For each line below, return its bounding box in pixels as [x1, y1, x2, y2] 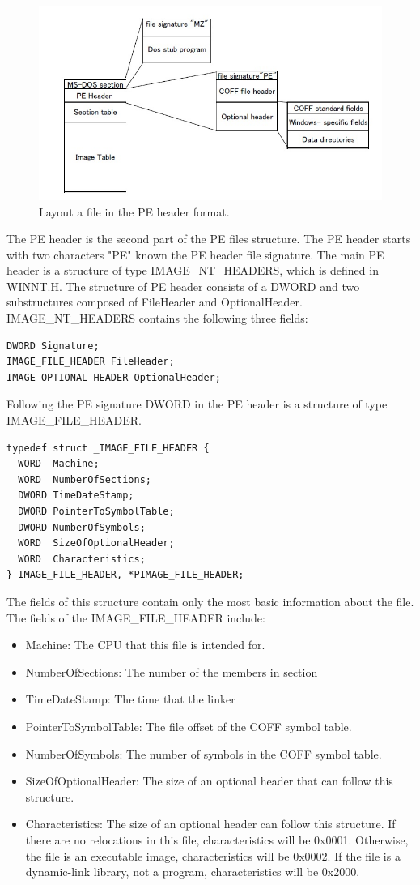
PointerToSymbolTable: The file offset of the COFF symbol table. [25, 717, 352, 734]
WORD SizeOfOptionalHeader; [18, 537, 175, 549]
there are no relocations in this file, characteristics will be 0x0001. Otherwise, [25, 831, 409, 848]
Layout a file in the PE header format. [39, 203, 230, 220]
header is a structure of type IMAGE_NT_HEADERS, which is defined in [6, 262, 379, 279]
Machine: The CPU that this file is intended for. [25, 636, 265, 653]
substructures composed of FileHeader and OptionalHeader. [6, 293, 303, 310]
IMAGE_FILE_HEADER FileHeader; [6, 356, 175, 368]
